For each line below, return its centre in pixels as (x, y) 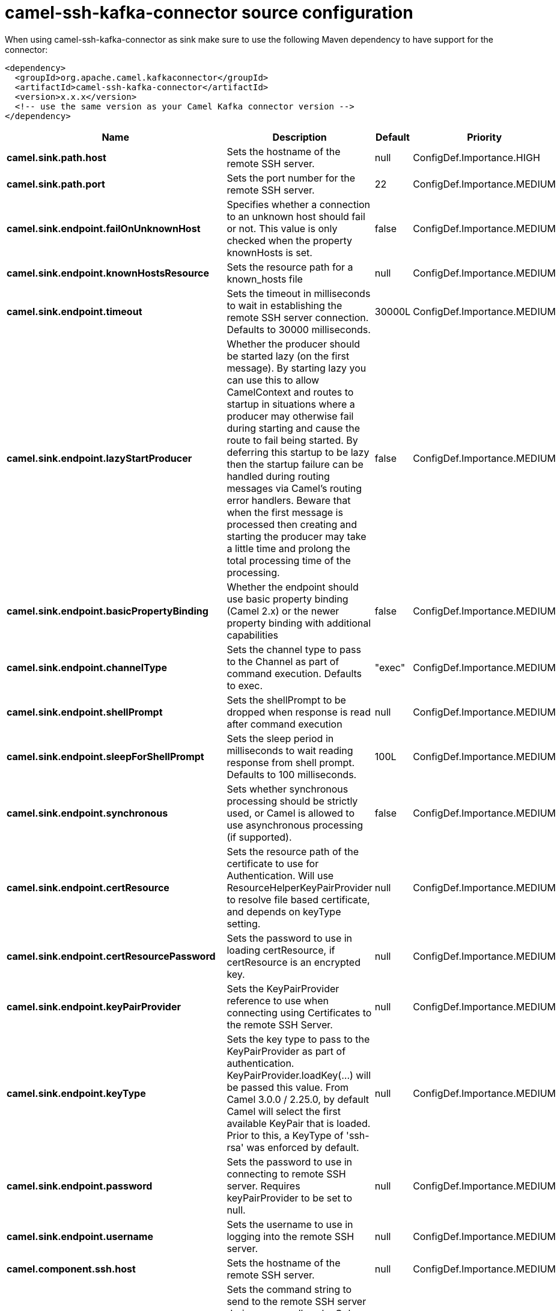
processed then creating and (292, 524)
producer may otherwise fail (290, 416)
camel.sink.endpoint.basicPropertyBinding (108, 611)
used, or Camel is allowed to (291, 813)
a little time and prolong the (288, 548)
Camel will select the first (284, 1111)
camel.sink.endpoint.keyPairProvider (94, 1006)
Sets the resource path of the (293, 851)
